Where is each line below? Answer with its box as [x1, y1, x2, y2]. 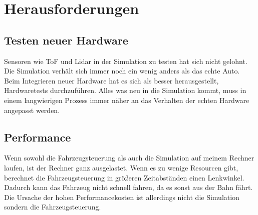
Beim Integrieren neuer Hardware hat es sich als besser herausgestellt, [4, 75, 219, 85]
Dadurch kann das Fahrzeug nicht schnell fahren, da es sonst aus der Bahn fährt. [4, 182, 253, 192]
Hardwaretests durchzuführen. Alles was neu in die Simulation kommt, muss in [4, 85, 246, 95]
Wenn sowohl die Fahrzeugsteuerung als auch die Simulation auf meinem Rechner [4, 152, 254, 163]
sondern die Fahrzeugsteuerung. [4, 201, 101, 212]
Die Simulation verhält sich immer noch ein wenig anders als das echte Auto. [4, 65, 240, 76]
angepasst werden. [4, 104, 60, 115]
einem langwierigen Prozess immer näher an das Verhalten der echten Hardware [4, 94, 249, 105]
